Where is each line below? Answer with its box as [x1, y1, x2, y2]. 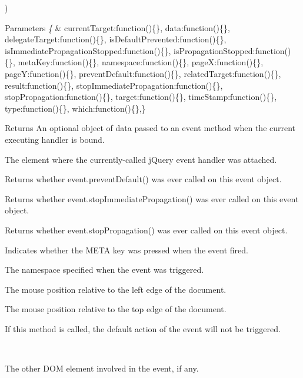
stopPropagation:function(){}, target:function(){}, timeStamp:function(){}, [5, 91, 277, 103]
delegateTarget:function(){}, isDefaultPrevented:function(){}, [5, 33, 227, 45]
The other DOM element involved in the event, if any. [5, 362, 199, 374]
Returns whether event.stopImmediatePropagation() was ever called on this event [5, 192, 299, 205]
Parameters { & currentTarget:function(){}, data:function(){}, [5, 21, 230, 34]
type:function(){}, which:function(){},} [5, 102, 146, 114]
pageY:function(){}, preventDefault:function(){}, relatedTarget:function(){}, [5, 67, 281, 79]
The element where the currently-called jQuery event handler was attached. [5, 153, 277, 165]
